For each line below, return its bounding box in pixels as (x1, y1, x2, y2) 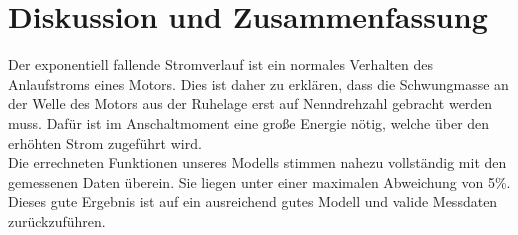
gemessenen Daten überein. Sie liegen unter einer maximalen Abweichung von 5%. (8, 171, 511, 192)
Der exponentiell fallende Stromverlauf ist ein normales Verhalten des (8, 54, 433, 75)
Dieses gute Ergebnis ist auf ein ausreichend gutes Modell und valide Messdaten (8, 191, 498, 212)
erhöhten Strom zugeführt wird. (8, 132, 202, 153)
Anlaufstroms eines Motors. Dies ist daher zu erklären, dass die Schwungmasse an (8, 73, 509, 94)
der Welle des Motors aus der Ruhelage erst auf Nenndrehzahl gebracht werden (8, 93, 493, 114)
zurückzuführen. (8, 210, 106, 231)
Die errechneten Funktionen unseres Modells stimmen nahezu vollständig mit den (8, 152, 507, 173)
